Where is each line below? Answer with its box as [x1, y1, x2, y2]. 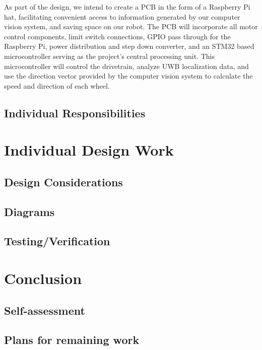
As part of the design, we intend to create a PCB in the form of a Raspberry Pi [4, 2, 250, 12]
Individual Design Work [4, 139, 174, 160]
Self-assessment [4, 302, 85, 318]
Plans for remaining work [4, 332, 140, 347]
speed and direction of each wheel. [4, 80, 110, 91]
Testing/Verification [4, 233, 110, 249]
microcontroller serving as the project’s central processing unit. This [4, 50, 215, 61]
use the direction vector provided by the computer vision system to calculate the [4, 71, 253, 81]
